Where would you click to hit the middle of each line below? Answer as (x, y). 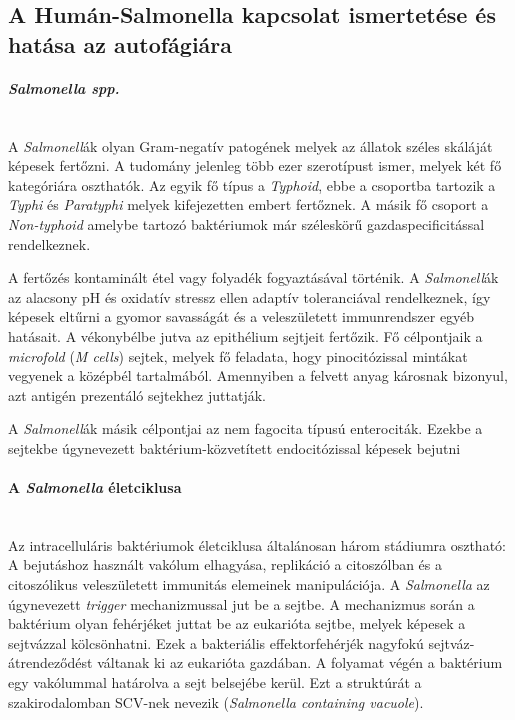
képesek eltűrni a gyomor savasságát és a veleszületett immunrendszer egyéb (241, 316)
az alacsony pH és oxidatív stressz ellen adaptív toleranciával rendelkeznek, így (249, 296)
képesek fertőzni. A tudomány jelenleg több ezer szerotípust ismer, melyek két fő (255, 165)
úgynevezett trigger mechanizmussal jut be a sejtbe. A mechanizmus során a (241, 603)
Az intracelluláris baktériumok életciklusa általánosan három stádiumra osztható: (257, 544)
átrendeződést (50, 662)
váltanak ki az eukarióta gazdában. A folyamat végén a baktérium (300, 662)
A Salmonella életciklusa (95, 487)
